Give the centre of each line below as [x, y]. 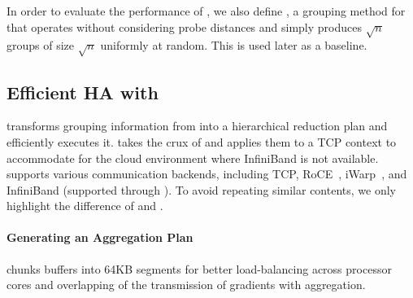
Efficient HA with [83, 92]
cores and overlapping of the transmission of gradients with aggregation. [186, 285]
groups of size [41, 45]
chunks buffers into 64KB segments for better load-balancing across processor [199, 268]
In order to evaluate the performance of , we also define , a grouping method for [206, 11]
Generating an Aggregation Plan [100, 237]
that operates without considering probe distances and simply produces [184, 26]
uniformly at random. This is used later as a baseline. [234, 45]
